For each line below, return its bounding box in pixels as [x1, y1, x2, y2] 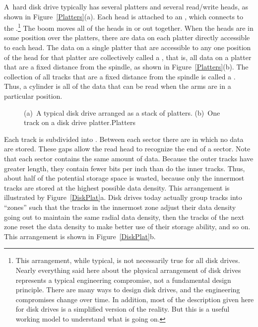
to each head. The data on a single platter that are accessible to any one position [4, 42, 251, 53]
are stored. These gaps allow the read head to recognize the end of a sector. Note [4, 143, 251, 154]
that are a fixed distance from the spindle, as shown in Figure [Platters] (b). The [4, 62, 249, 72]
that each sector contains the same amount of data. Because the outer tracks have [4, 153, 254, 163]
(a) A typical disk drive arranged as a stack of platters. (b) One [24, 107, 220, 118]
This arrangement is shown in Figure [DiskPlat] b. [4, 231, 156, 241]
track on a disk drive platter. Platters [24, 117, 135, 128]
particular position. [4, 91, 63, 101]
